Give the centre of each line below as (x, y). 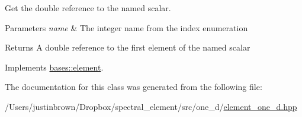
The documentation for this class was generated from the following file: (134, 87)
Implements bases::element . (54, 67)
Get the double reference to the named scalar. (88, 8)
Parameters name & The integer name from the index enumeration (126, 27)
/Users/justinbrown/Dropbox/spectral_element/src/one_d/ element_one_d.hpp (151, 106)
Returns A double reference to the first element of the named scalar (128, 47)
